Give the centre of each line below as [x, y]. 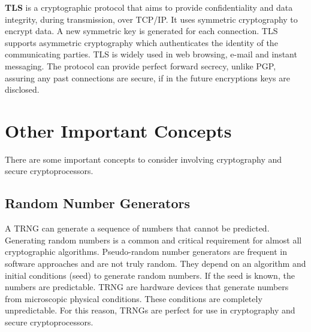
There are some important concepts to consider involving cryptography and [144, 159]
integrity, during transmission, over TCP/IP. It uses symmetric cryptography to [151, 19]
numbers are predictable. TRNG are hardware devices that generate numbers [147, 287]
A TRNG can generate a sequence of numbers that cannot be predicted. [137, 228]
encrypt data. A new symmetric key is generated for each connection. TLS [141, 31]
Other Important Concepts [118, 130]
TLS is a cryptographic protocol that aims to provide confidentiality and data [149, 7]
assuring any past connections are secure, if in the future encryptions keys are [147, 77]
